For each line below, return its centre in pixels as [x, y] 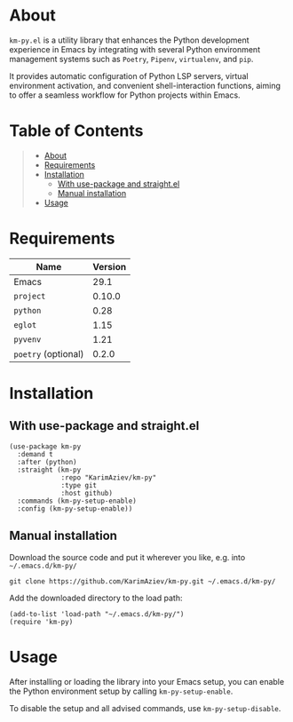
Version [110, 266]
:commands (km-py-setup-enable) [77, 501]
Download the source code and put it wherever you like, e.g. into [127, 557]
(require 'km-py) [41, 622]
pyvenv [28, 339]
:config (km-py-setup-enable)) [75, 508]
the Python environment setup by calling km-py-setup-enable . [121, 691]
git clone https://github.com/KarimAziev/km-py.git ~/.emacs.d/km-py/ [143, 581]
